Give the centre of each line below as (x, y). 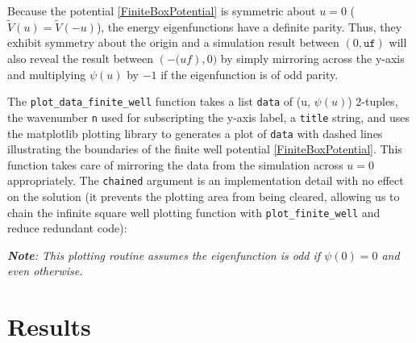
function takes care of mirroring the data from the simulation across (175, 164)
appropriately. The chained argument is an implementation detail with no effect (206, 180)
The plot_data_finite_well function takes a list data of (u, (159, 101)
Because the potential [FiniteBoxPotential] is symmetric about (162, 10)
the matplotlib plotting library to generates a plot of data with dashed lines (195, 133)
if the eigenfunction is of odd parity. (250, 74)
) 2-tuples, (373, 101)
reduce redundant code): (67, 228)
